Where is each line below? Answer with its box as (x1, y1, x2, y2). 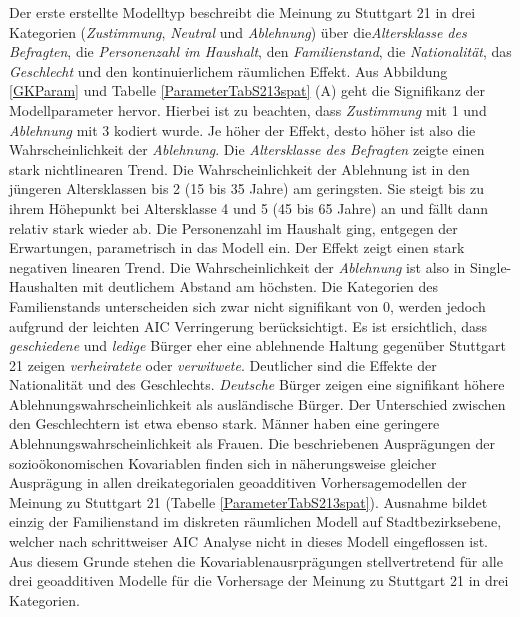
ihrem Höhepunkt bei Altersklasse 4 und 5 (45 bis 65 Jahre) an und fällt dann (9, 197, 488, 218)
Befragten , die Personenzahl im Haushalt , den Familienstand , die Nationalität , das (9, 41, 512, 62)
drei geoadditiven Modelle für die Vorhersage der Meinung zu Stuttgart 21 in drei (9, 570, 509, 591)
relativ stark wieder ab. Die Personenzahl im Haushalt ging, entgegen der (9, 217, 458, 238)
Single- (470, 256, 512, 277)
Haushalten (9, 276, 78, 297)
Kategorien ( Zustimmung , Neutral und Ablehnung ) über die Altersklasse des (9, 21, 467, 42)
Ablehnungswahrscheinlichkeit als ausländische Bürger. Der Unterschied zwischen (9, 393, 506, 414)
